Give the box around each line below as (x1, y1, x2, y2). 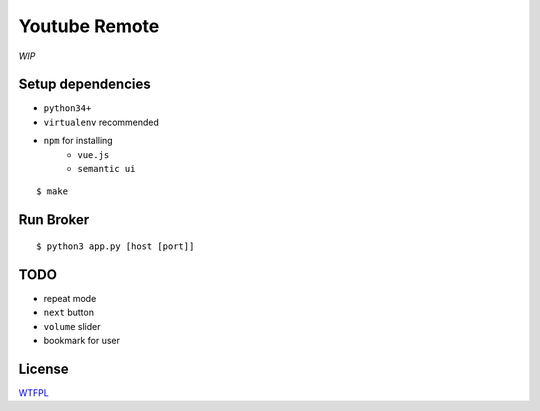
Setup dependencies (18, 76, 151, 93)
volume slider (43, 320, 101, 332)
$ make (36, 186, 69, 197)
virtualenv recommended (43, 116, 160, 128)
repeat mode (43, 292, 97, 304)
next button (43, 306, 95, 319)
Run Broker (18, 211, 90, 229)
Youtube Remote (18, 15, 160, 37)
